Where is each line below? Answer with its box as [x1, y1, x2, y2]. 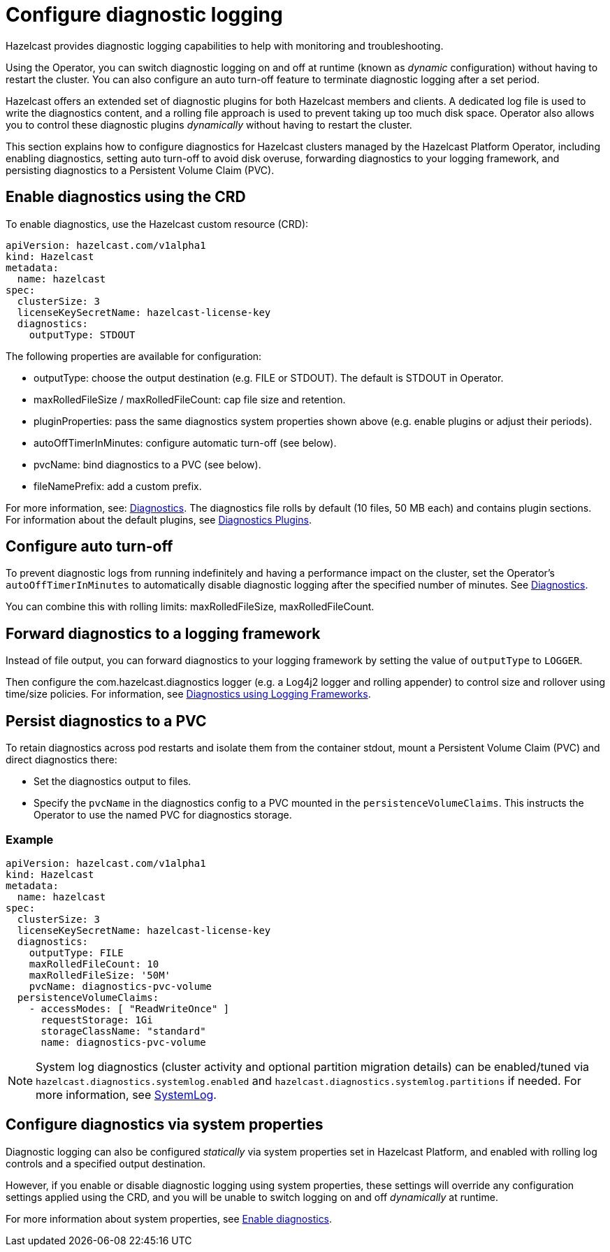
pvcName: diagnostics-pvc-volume [29, 980, 212, 992]
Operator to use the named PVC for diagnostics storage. [34, 809, 292, 821]
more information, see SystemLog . [36, 1087, 217, 1102]
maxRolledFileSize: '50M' [29, 969, 171, 981]
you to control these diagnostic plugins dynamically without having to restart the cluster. [6, 118, 412, 131]
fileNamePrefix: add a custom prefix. [34, 480, 202, 492]
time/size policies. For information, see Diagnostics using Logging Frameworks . [6, 688, 371, 700]
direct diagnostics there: [6, 754, 117, 766]
